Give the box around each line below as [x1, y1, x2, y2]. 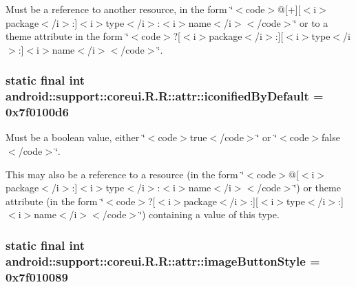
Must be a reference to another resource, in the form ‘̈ [6, 2, 233, 16]
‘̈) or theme [293, 180, 341, 195]
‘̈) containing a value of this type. [139, 207, 280, 222]
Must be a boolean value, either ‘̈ [6, 130, 145, 145]
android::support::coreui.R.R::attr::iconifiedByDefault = [6, 87, 324, 105]
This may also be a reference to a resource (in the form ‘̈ [6, 167, 244, 181]
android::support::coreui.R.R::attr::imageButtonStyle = [6, 252, 320, 269]
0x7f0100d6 [6, 103, 69, 120]
